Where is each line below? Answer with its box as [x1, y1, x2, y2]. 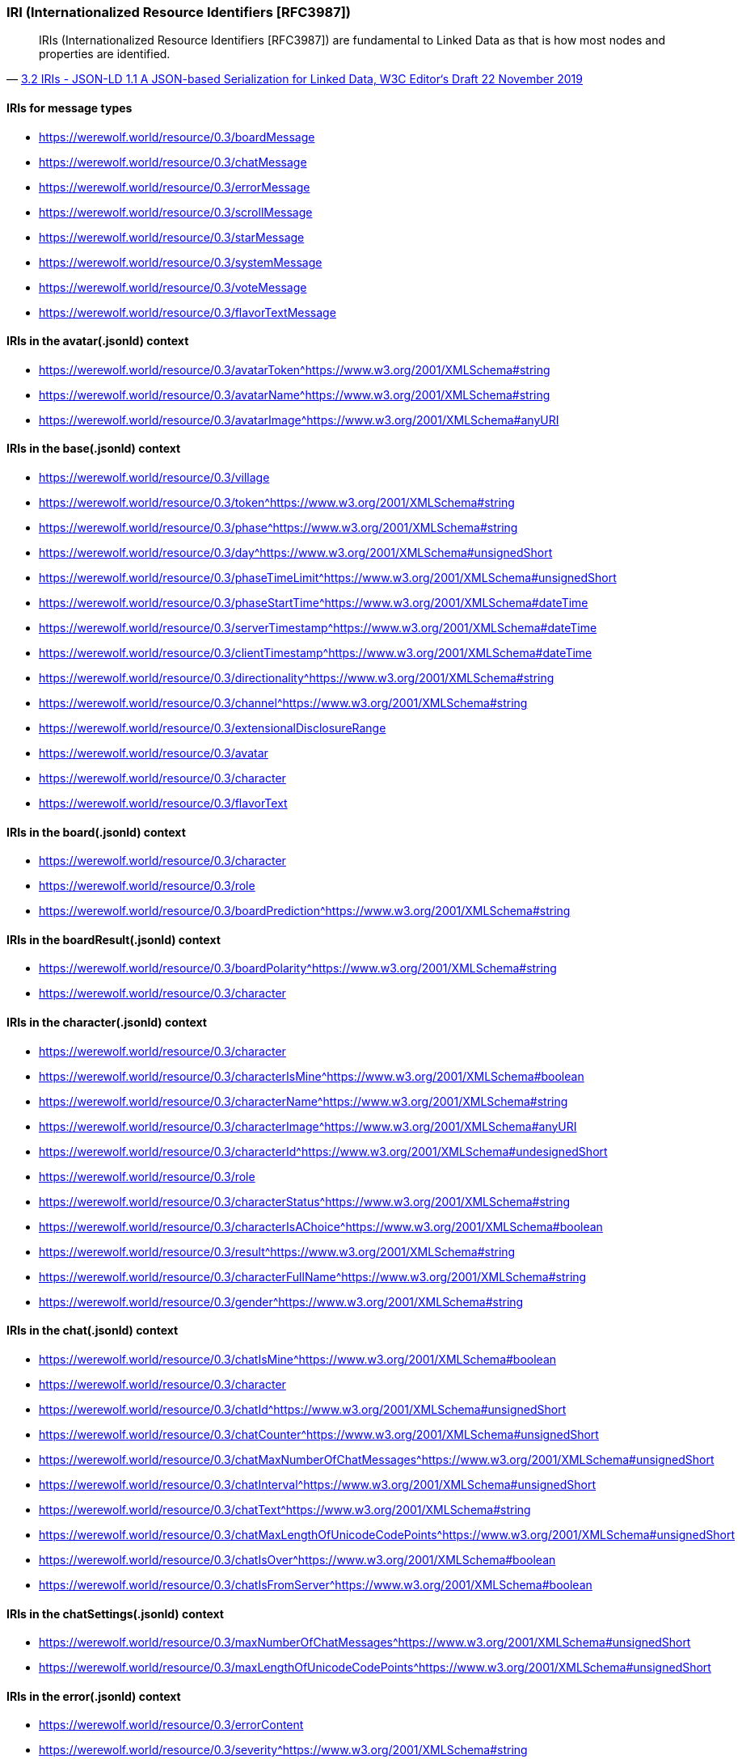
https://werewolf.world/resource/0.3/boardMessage [39, 129, 315, 144]
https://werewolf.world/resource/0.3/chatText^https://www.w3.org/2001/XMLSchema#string [39, 1502, 531, 1516]
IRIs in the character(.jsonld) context [6, 1015, 207, 1030]
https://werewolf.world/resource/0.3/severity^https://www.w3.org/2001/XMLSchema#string [39, 1743, 528, 1757]
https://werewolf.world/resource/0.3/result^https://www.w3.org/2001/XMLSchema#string [39, 1244, 516, 1259]
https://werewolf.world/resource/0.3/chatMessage [39, 154, 307, 169]
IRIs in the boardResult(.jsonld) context [6, 932, 221, 947]
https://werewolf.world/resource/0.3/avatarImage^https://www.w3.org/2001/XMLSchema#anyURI [39, 412, 559, 427]
